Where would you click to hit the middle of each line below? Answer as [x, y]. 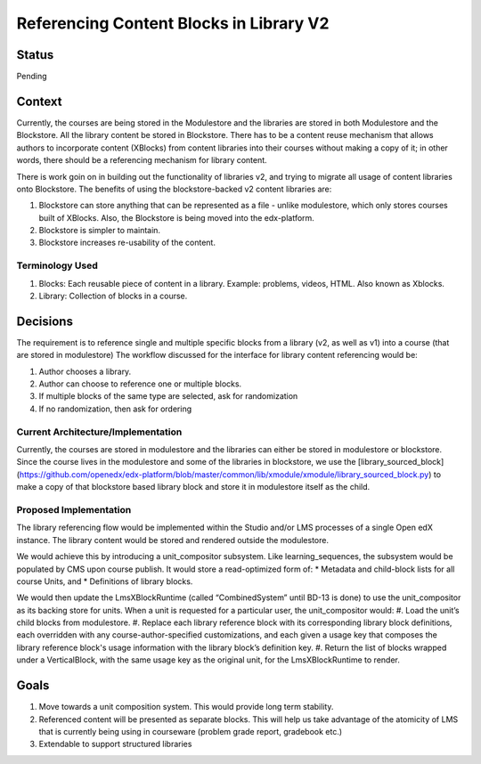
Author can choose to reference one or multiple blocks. [140, 384]
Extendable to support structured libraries [115, 744]
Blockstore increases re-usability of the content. [127, 243]
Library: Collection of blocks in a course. [113, 296]
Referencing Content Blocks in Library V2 [173, 23]
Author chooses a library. [85, 371]
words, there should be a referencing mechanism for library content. [142, 160]
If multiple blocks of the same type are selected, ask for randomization [168, 396]
